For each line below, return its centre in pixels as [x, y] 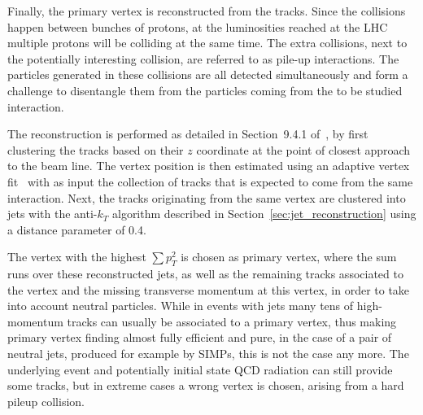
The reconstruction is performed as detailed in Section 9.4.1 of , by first [188, 134]
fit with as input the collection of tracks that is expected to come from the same [210, 181]
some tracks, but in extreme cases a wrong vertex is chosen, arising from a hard [206, 385]
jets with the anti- [52, 214]
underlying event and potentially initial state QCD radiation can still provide [200, 369]
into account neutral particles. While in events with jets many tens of [181, 306]
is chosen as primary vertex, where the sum [289, 257]
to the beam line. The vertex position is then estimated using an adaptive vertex [209, 166]
